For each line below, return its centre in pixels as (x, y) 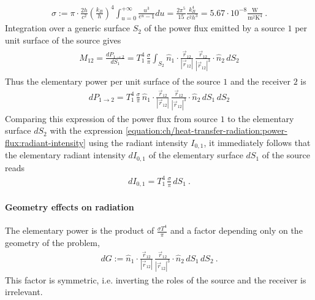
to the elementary (261, 118)
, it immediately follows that (257, 142)
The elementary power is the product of (80, 230)
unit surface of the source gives (63, 40)
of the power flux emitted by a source (214, 28)
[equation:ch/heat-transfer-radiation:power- (206, 130)
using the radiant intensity (138, 142)
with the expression (86, 130)
